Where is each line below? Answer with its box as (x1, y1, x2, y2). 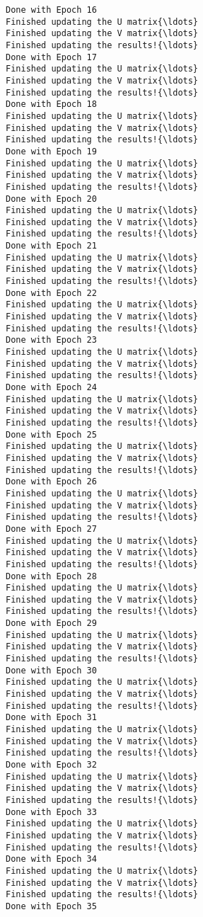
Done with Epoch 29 (6, 618, 97, 629)
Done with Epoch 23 (6, 335, 97, 346)
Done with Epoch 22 (6, 287, 97, 298)
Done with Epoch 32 (6, 760, 97, 770)
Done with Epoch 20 (6, 193, 97, 204)
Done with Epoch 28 (6, 571, 97, 581)
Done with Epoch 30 (6, 665, 97, 676)
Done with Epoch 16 (6, 5, 97, 15)
